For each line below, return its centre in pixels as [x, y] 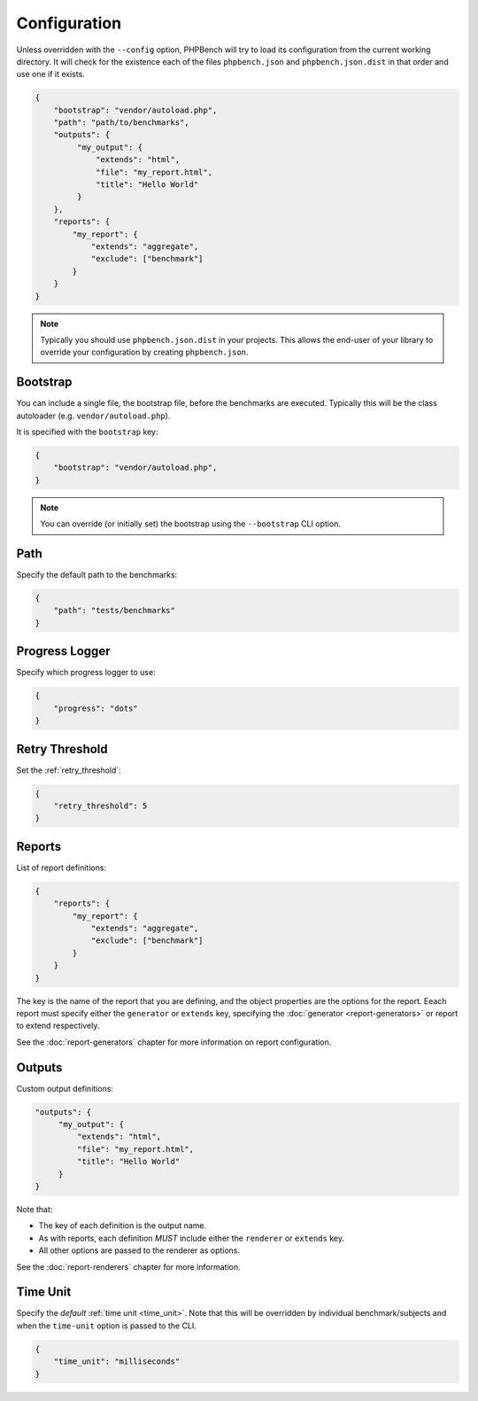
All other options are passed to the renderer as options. [139, 1250]
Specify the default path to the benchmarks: [97, 575]
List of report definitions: [61, 868]
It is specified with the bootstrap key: [87, 432]
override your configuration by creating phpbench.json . [144, 352]
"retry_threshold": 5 [100, 806]
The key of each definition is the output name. [123, 1226]
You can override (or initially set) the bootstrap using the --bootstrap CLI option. [190, 524]
